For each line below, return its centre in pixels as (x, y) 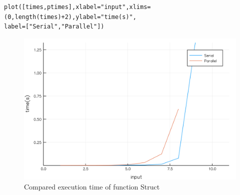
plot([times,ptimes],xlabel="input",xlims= (77, 7)
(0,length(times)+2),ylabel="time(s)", (70, 17)
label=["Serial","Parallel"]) (54, 27)
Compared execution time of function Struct (92, 186)
